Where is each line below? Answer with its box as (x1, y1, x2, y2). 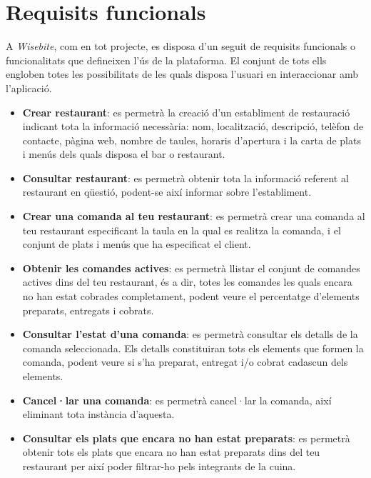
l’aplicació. (6, 80, 52, 95)
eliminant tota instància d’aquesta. (22, 407, 175, 422)
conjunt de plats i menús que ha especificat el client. (22, 236, 251, 252)
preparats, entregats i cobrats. (22, 302, 154, 317)
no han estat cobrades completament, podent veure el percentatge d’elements (22, 289, 360, 304)
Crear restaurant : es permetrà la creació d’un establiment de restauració (22, 104, 350, 119)
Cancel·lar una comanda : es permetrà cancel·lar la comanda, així (22, 392, 332, 407)
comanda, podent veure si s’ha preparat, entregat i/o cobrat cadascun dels (22, 354, 348, 369)
